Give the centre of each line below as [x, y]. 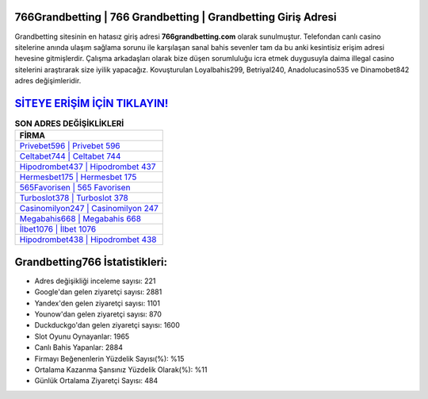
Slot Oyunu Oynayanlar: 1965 [82, 336]
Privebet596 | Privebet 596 [70, 146]
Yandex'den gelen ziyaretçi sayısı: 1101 [97, 303]
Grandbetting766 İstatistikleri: [91, 262]
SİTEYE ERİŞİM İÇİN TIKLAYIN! [92, 103]
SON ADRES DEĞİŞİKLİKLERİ [69, 124]
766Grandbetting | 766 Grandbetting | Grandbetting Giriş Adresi [176, 17]
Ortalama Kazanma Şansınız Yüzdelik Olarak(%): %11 [121, 370]
